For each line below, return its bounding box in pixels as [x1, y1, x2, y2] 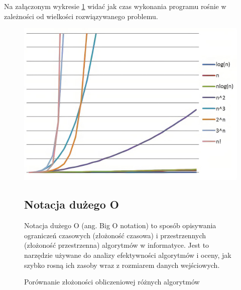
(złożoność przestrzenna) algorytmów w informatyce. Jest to [24, 240, 209, 250]
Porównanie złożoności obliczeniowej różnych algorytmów [24, 276, 200, 287]
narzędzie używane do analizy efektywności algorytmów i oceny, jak [24, 250, 231, 260]
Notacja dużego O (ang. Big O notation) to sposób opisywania [24, 220, 216, 231]
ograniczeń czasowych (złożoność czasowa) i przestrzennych [24, 230, 206, 240]
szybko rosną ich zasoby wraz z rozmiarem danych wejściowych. [24, 259, 220, 270]
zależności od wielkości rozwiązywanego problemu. [4, 11, 158, 21]
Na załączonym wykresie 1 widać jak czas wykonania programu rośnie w [4, 1, 226, 11]
